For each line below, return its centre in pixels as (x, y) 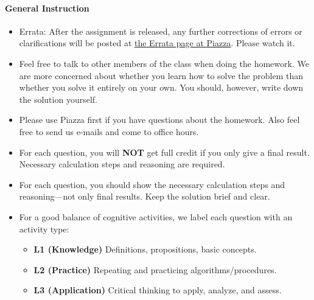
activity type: (44, 228)
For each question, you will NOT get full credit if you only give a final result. (164, 152)
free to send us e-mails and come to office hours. (109, 131)
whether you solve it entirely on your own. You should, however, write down (161, 87)
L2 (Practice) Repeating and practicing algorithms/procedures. (155, 269)
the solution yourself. (58, 99)
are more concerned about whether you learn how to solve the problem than (161, 75)
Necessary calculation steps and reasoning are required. (122, 164)
